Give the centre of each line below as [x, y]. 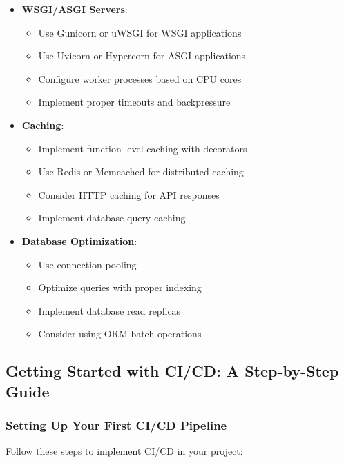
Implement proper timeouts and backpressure [134, 102]
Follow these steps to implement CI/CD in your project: [124, 451]
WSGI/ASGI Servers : [75, 9]
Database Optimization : [79, 240]
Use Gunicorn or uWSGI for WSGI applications [140, 32]
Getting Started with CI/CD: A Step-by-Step [172, 371]
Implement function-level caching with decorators [143, 148]
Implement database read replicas [109, 310]
